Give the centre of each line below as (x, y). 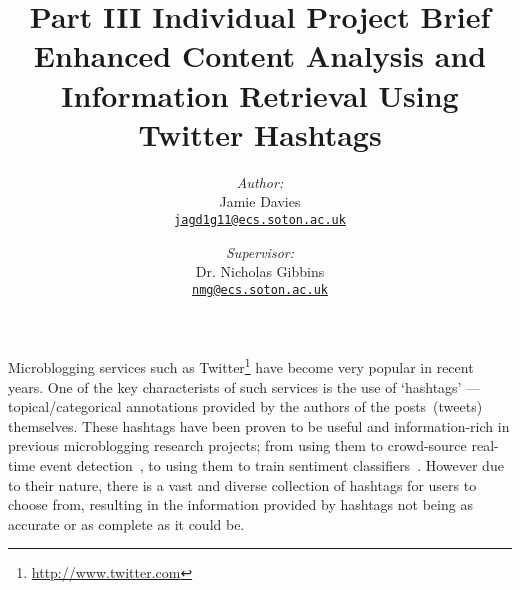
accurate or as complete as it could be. (126, 523)
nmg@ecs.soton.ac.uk (260, 289)
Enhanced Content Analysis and (260, 55)
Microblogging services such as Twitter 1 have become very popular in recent (241, 366)
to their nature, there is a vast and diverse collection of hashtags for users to (242, 484)
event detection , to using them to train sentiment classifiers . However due (271, 465)
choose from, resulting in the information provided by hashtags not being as (240, 504)
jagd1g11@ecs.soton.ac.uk (260, 219)
